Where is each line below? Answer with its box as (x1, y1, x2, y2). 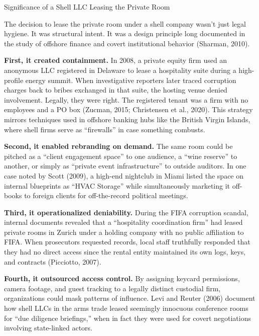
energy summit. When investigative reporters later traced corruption (25, 74, 236, 85)
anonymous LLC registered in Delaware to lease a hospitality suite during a (4, 64, 236, 75)
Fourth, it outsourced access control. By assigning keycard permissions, (4, 273, 240, 284)
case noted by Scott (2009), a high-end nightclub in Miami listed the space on (4, 170, 244, 181)
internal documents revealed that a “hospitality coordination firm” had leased (4, 217, 243, 227)
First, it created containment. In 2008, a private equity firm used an (4, 55, 227, 65)
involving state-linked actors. (4, 322, 92, 333)
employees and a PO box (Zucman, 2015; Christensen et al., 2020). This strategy (4, 104, 253, 115)
